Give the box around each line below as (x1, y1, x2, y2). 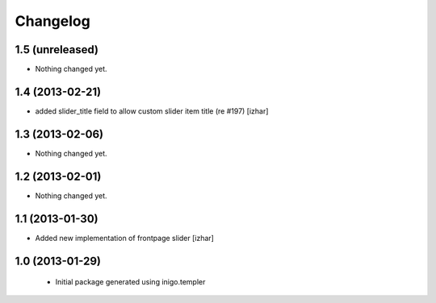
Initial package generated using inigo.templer (55, 277, 206, 287)
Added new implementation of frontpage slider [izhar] (35, 233, 214, 243)
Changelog (15, 12, 90, 30)
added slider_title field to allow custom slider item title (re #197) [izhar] (35, 106, 269, 116)
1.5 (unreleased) (15, 43, 99, 56)
